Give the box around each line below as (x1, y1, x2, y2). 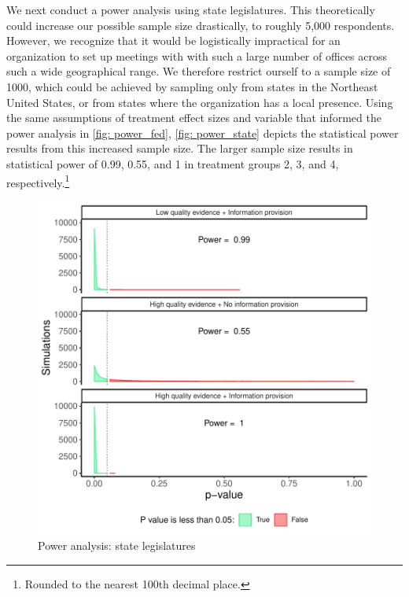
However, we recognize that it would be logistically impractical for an (6, 32, 341, 49)
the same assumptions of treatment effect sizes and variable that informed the (6, 109, 381, 126)
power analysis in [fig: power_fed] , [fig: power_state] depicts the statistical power (6, 124, 399, 141)
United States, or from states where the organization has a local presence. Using (6, 94, 393, 110)
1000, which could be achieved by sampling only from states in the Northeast (6, 78, 378, 94)
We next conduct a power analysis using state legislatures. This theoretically (6, 2, 375, 17)
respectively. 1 (6, 171, 70, 190)
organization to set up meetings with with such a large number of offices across (6, 47, 387, 64)
